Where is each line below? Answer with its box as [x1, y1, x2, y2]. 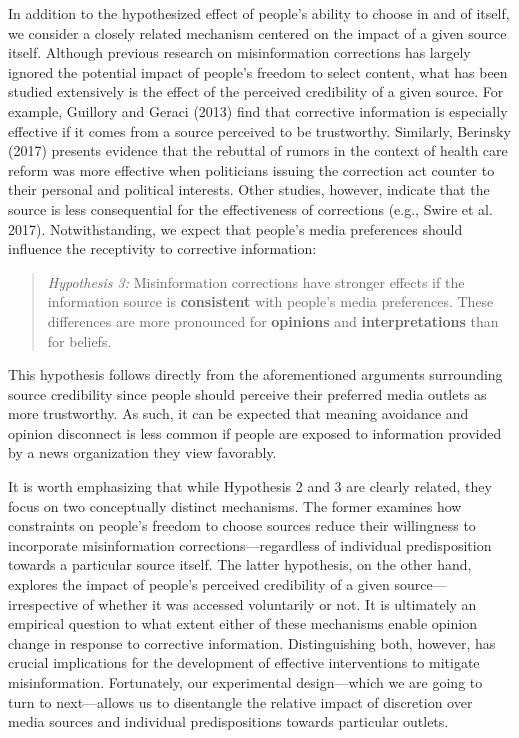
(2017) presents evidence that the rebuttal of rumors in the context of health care [8, 140, 508, 161]
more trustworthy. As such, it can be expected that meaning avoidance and [8, 403, 469, 424]
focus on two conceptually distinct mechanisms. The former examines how [8, 495, 462, 516]
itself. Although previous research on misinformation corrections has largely [8, 42, 471, 63]
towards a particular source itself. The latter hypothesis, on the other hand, [8, 554, 472, 575]
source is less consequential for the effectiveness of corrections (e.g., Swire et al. [8, 198, 493, 219]
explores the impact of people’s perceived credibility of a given [8, 574, 390, 595]
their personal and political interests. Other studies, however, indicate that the [8, 179, 490, 200]
